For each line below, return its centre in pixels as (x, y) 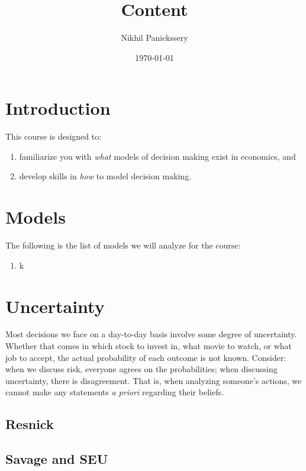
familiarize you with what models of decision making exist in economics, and (157, 156)
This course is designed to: (54, 136)
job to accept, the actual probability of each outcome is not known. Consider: (146, 357)
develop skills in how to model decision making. (105, 176)
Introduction (58, 108)
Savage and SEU (57, 459)
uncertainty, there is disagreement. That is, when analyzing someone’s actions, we (154, 380)
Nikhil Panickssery (154, 38)
